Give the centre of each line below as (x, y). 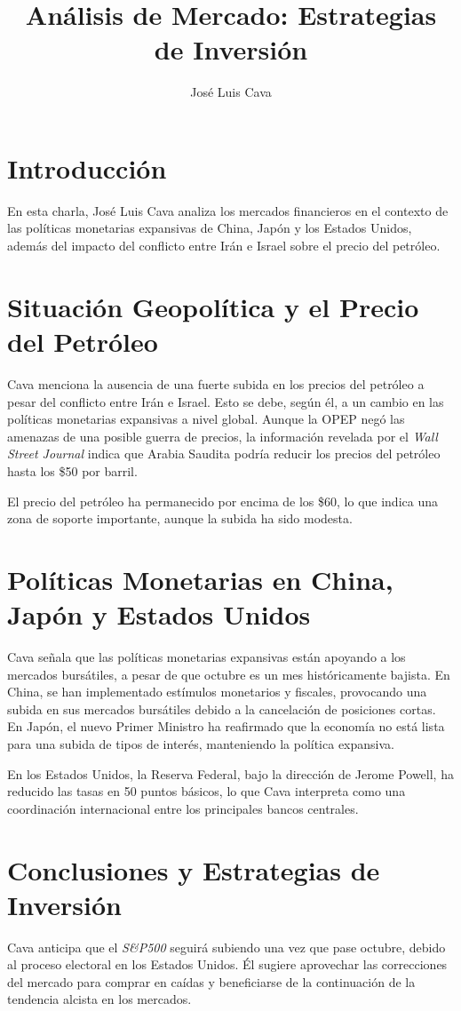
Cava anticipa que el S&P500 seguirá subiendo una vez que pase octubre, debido (227, 947)
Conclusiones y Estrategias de (194, 869)
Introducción (87, 167)
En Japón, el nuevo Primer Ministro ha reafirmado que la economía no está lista (226, 726)
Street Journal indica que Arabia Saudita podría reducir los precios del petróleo (224, 454)
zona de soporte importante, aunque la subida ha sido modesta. (180, 518)
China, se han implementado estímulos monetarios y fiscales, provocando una (217, 692)
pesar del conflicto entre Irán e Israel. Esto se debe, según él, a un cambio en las (226, 401)
